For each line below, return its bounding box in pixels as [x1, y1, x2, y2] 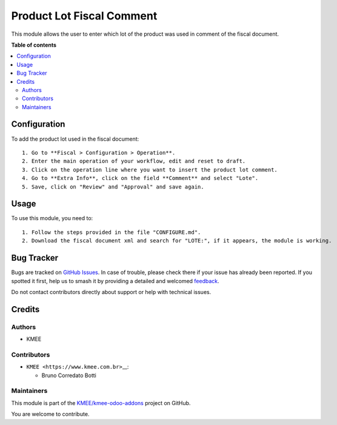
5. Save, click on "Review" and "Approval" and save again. [22, 183, 204, 190]
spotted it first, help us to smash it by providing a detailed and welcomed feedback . [11, 277, 219, 284]
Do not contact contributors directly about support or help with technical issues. [11, 288, 212, 295]
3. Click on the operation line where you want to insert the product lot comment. [22, 166, 278, 173]
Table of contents [11, 41, 57, 49]
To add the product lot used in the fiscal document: [11, 135, 139, 142]
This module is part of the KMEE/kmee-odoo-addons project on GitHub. [11, 399, 191, 406]
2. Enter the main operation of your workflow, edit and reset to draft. [22, 158, 246, 165]
